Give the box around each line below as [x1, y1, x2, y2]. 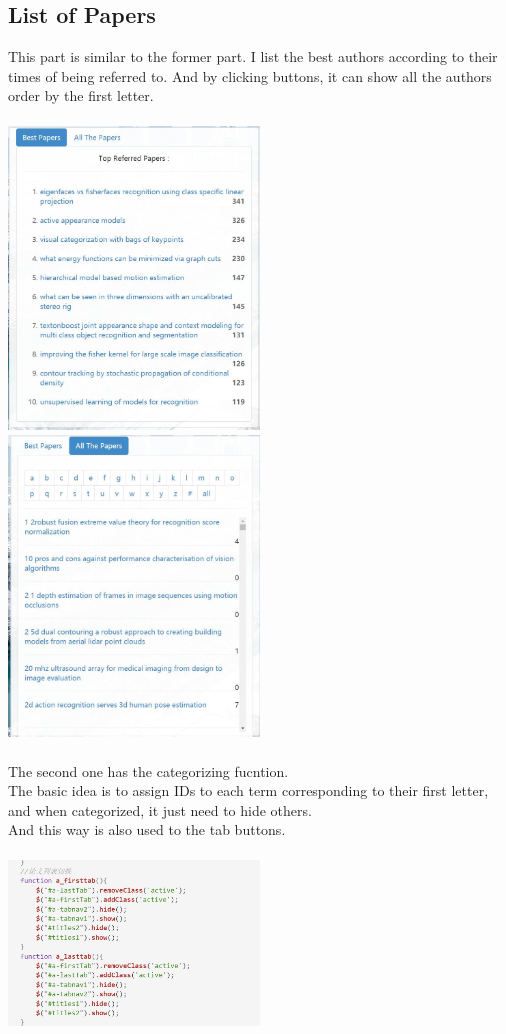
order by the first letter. [8, 85, 154, 106]
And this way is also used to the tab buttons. [8, 819, 286, 840]
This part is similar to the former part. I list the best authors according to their [8, 46, 498, 67]
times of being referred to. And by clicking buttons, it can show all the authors [8, 65, 492, 86]
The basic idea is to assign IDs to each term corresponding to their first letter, [8, 780, 489, 801]
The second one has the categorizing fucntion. [8, 760, 289, 781]
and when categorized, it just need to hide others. [8, 799, 312, 820]
